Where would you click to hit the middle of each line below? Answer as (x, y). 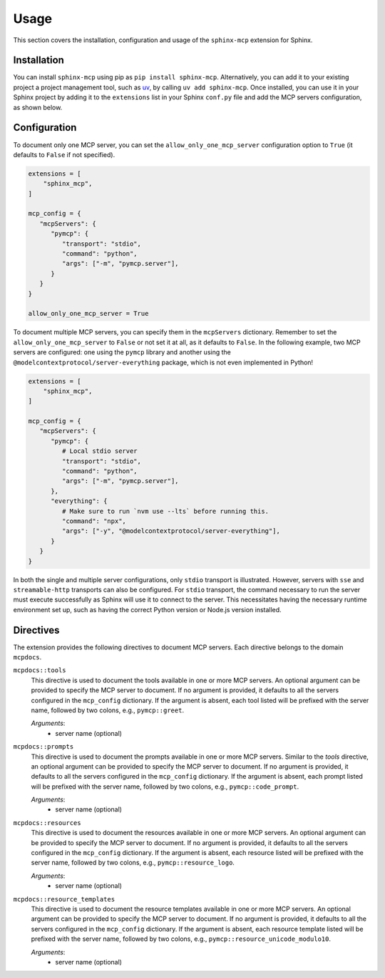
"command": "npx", (94, 521)
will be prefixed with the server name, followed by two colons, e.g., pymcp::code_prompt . (165, 787)
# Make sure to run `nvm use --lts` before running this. (165, 511)
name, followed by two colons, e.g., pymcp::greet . (108, 710)
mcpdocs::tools (40, 670)
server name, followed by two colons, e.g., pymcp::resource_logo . (133, 863)
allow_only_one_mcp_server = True (88, 314)
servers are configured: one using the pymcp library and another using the (122, 352)
